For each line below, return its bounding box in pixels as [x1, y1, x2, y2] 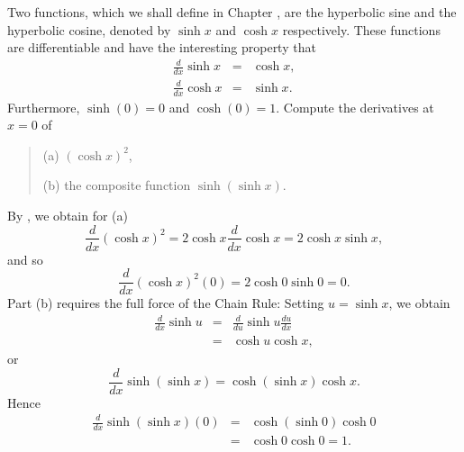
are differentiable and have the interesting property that [7, 38, 316, 57]
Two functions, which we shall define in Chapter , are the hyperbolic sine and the [7, 3, 457, 21]
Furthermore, [7, 97, 80, 116]
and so [7, 249, 43, 268]
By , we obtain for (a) [7, 205, 129, 224]
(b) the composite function [42, 176, 191, 194]
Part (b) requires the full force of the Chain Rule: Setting [7, 294, 324, 312]
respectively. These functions [282, 20, 441, 39]
